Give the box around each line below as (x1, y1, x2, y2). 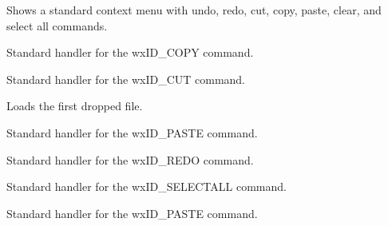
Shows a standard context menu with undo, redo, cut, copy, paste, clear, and (6, 2, 382, 18)
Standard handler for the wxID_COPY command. (6, 44, 254, 61)
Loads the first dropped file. (6, 97, 143, 114)
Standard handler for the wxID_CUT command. (6, 70, 246, 87)
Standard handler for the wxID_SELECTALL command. (6, 178, 287, 195)
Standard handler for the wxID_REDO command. (6, 151, 254, 168)
